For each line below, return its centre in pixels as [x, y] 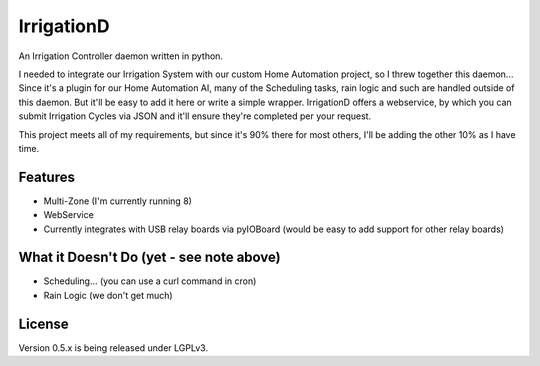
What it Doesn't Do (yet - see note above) [149, 257]
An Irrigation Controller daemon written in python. [121, 56]
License [43, 323]
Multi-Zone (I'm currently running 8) [117, 201]
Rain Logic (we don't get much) [108, 295]
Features [46, 176]
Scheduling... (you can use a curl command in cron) [150, 281]
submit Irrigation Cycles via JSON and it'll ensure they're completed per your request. [195, 116]
